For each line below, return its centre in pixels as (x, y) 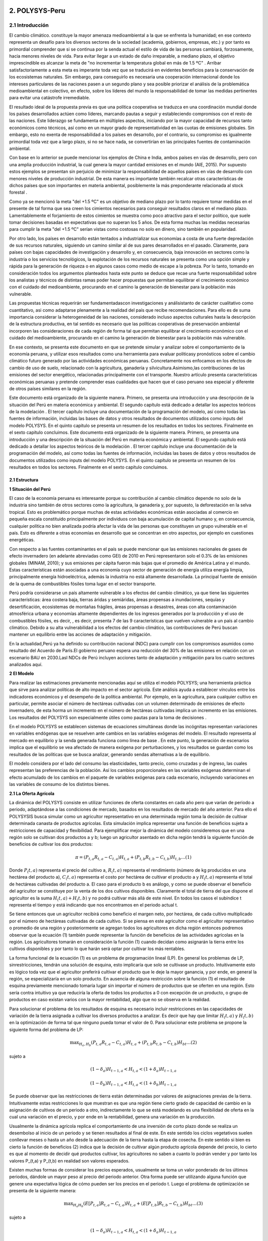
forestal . (18, 192)
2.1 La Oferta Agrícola (32, 793)
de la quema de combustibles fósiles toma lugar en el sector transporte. (83, 584)
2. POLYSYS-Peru (37, 11)
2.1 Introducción (29, 25)
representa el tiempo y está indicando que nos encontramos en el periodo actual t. (94, 905)
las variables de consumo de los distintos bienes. (60, 784)
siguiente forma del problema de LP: (46, 1030)
